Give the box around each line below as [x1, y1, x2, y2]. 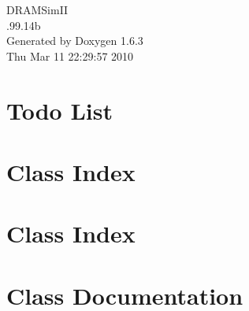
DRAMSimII [6, 2, 69, 17]
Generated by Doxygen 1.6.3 [6, 32, 143, 49]
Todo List [6, 94, 113, 126]
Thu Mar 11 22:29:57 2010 [6, 47, 134, 64]
